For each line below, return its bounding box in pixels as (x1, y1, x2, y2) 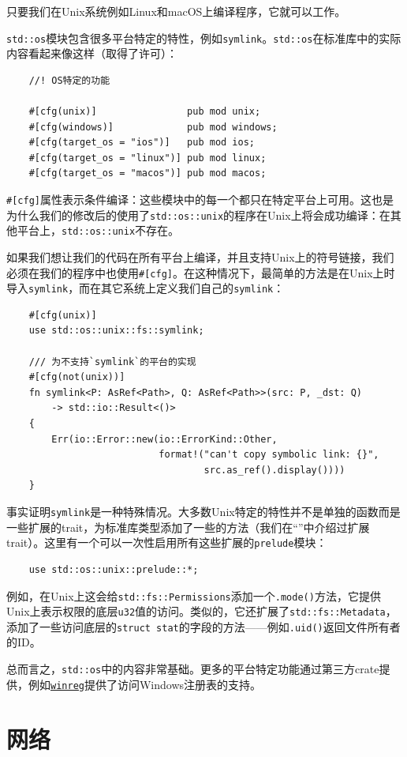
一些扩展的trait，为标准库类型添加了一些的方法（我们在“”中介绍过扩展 (6, 518, 370, 535)
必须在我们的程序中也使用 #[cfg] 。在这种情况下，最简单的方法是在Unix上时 (6, 264, 395, 281)
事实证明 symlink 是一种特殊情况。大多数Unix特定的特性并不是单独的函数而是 (6, 503, 401, 519)
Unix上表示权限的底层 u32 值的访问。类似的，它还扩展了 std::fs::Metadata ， (6, 603, 397, 620)
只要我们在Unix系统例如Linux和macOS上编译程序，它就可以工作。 (6, 3, 346, 19)
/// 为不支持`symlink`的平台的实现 (28, 356, 196, 367)
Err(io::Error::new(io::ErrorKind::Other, (51, 433, 278, 445)
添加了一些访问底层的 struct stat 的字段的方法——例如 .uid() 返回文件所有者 (6, 618, 401, 635)
